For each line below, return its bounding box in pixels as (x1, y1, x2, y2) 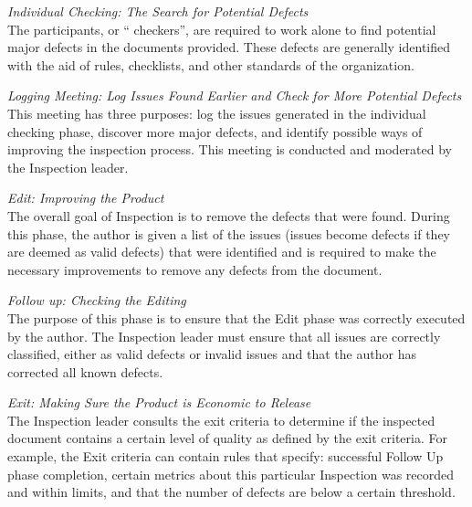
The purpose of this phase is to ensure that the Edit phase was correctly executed (7, 308, 466, 327)
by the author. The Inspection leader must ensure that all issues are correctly (7, 326, 441, 345)
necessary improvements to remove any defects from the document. (7, 259, 383, 279)
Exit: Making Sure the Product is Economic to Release (7, 393, 311, 412)
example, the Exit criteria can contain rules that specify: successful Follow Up (7, 447, 444, 466)
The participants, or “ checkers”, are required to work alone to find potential (7, 19, 436, 38)
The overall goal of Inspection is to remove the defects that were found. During (7, 206, 450, 225)
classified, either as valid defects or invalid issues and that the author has (7, 344, 416, 364)
